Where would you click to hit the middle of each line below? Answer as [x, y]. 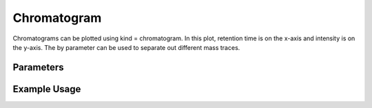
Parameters [38, 67]
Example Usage [47, 89]
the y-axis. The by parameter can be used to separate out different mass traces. [126, 47]
